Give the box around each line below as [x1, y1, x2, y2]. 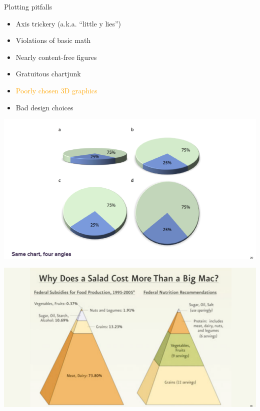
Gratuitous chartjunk [15, 68, 81, 79]
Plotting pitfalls [4, 1, 52, 11]
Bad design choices [15, 102, 73, 112]
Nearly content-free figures [15, 51, 97, 62]
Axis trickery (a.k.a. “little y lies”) [15, 18, 121, 28]
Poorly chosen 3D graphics [15, 85, 97, 95]
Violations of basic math [15, 35, 91, 45]
